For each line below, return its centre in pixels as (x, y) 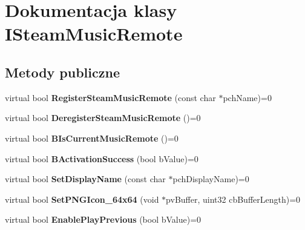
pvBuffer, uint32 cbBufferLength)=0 (233, 199)
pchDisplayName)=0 (211, 179)
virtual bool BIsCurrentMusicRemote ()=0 (92, 138)
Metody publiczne (62, 72)
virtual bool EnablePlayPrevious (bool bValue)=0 (103, 219)
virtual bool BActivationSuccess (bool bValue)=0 (102, 158)
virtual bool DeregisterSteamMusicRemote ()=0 (103, 118)
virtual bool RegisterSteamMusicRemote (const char (110, 97)
